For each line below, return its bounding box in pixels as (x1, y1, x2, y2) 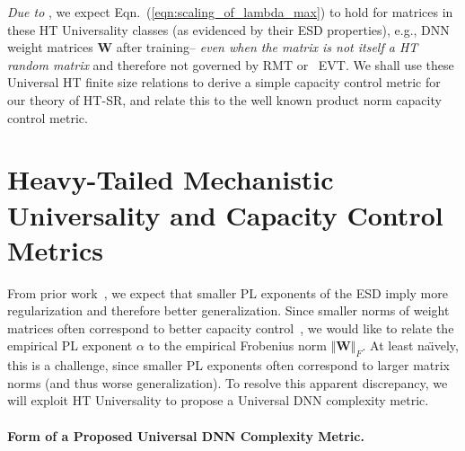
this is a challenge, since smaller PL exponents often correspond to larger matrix (7, 356, 451, 375)
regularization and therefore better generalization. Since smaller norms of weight (7, 301, 450, 320)
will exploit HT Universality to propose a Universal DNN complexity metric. (7, 391, 429, 410)
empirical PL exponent (7, 336, 133, 355)
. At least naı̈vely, (362, 336, 459, 355)
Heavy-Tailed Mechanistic (7, 161, 334, 198)
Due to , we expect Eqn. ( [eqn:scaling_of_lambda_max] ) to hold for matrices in (7, 3, 453, 21)
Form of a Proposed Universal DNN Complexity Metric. (7, 426, 364, 445)
